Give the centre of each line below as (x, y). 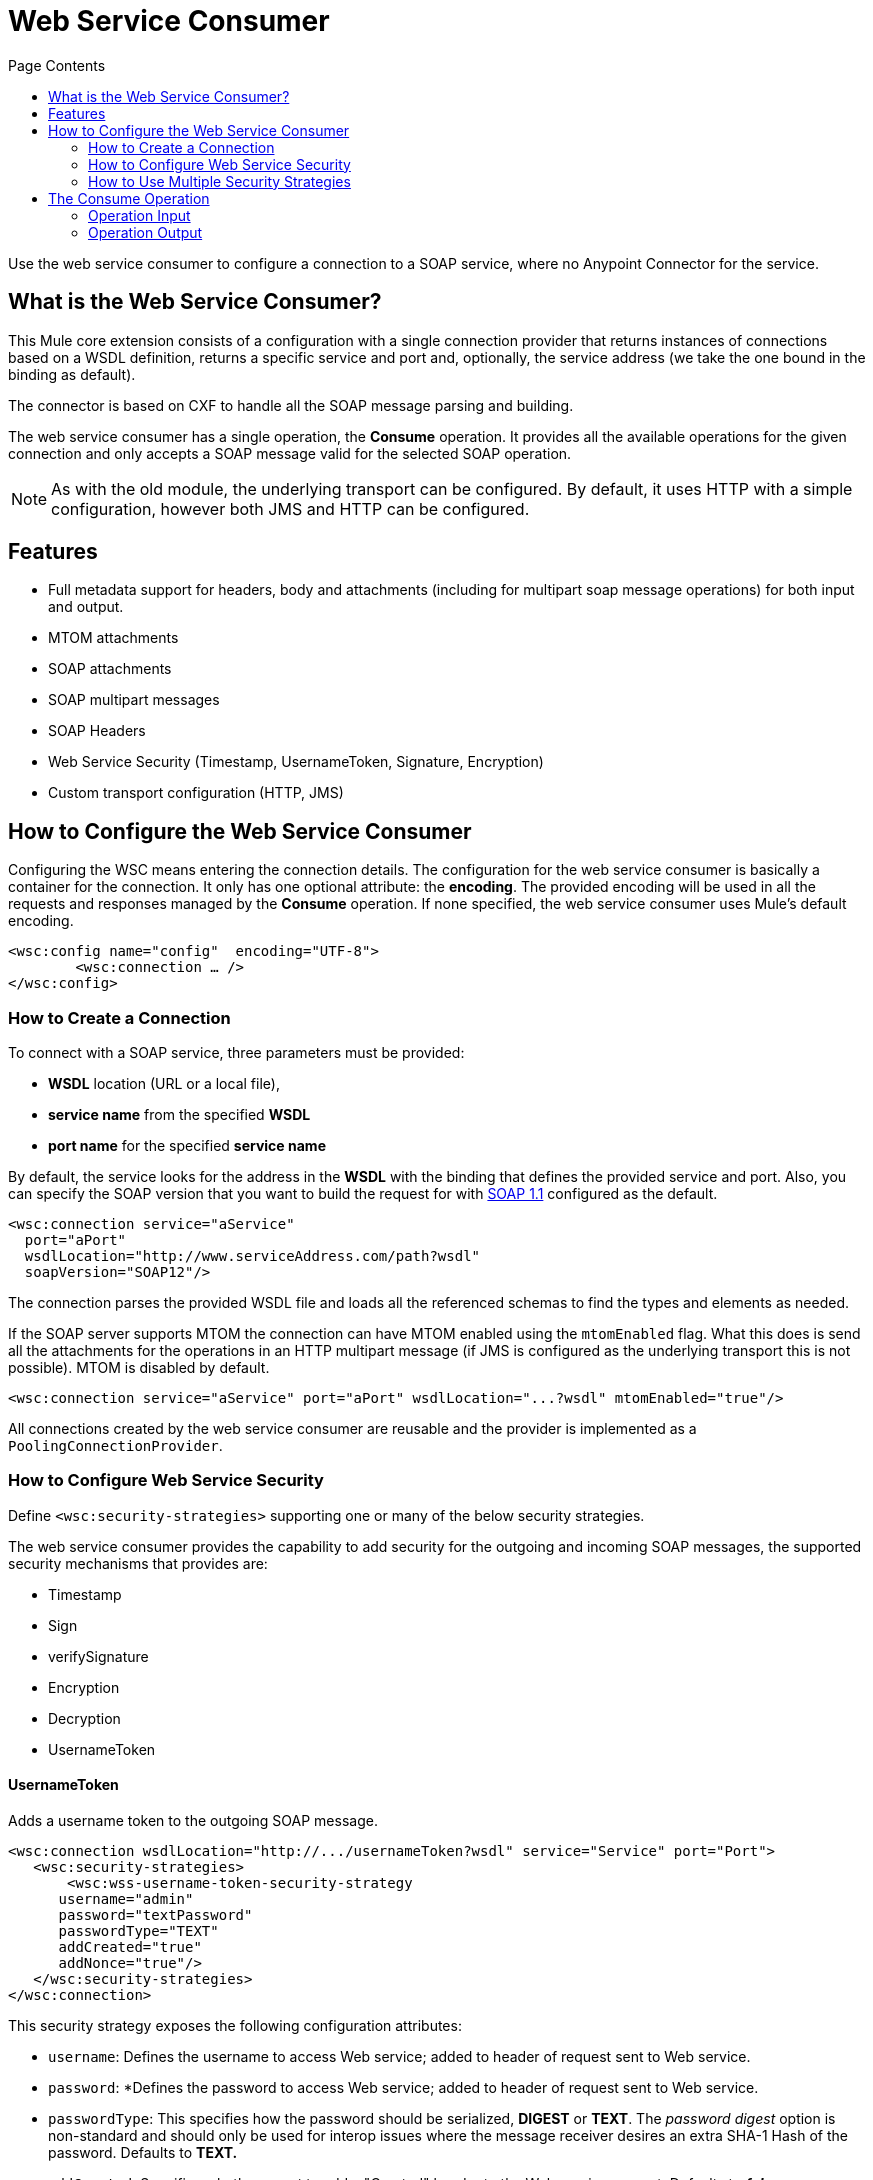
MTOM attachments (113, 638)
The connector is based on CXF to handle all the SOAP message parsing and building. (291, 405)
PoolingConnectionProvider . (115, 1446)
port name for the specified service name (187, 1146)
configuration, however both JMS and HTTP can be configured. (290, 508)
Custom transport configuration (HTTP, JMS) (196, 793)
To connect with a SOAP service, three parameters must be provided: (236, 1053)
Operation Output (145, 232)
